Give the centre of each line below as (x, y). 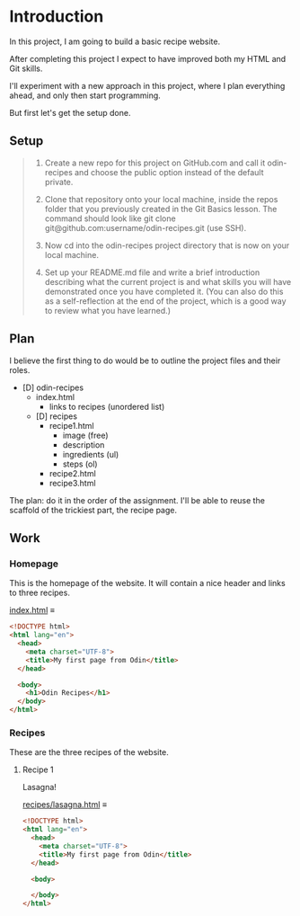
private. (59, 182)
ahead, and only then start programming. (85, 95)
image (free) (85, 435)
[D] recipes (57, 416)
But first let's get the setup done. (70, 112)
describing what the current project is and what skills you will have (168, 281)
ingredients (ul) (91, 454)
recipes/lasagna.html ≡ (65, 805)
